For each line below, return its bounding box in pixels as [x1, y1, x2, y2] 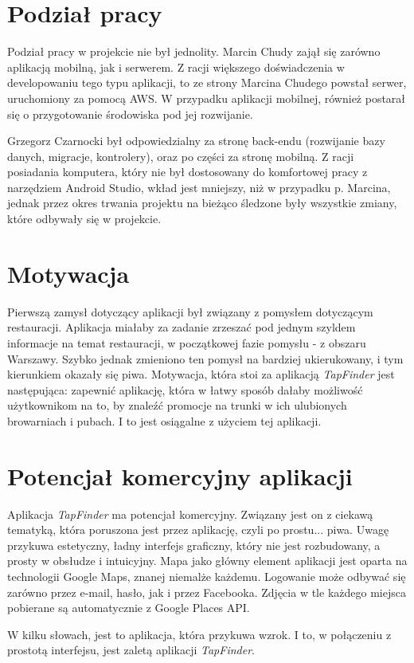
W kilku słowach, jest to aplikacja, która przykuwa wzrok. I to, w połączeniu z [7, 626, 392, 642]
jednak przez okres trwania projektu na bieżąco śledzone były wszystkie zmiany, [7, 194, 397, 211]
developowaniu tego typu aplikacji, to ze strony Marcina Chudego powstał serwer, [7, 74, 407, 91]
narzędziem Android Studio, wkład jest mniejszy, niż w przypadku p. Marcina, [7, 178, 391, 195]
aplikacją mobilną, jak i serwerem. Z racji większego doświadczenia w [7, 58, 345, 75]
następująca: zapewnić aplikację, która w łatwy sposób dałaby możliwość [7, 381, 363, 398]
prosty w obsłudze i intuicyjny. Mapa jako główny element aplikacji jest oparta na [7, 552, 408, 569]
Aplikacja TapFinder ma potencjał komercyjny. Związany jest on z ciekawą [7, 505, 373, 522]
